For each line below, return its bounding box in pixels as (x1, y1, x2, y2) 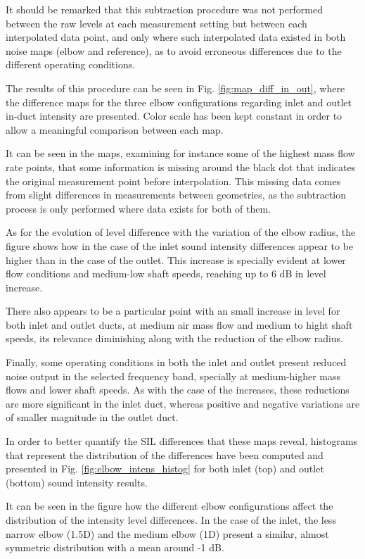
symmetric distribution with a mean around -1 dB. (6, 540, 224, 555)
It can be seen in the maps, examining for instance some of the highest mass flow (6, 146, 355, 161)
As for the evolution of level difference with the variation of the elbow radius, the (6, 225, 356, 239)
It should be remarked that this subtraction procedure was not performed (6, 2, 323, 16)
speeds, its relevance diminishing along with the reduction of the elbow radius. (6, 331, 344, 346)
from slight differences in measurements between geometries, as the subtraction (6, 187, 347, 202)
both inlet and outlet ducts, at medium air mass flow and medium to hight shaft (6, 317, 353, 332)
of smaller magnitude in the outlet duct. (6, 410, 179, 425)
